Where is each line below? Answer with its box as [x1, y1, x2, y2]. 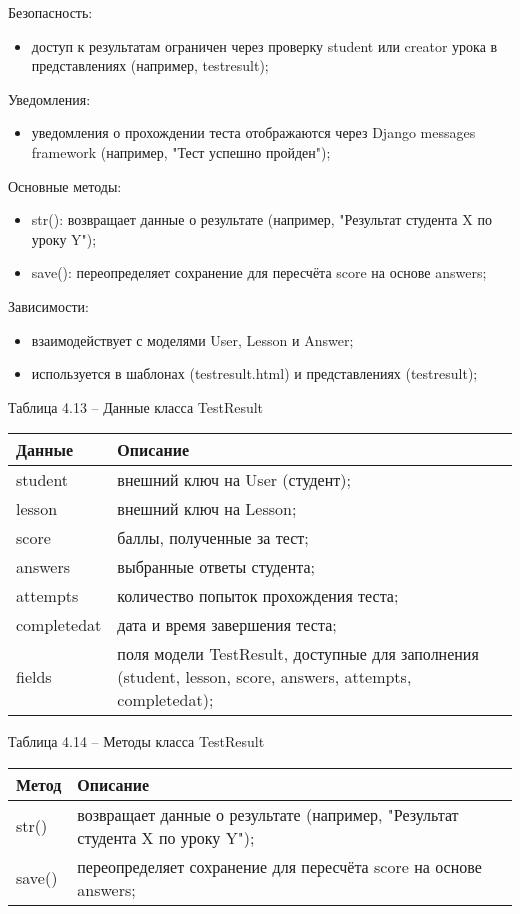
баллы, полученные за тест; [117, 526, 309, 550]
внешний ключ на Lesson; [117, 497, 297, 521]
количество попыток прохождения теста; [117, 584, 399, 608]
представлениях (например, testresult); [31, 55, 269, 76]
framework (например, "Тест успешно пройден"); [31, 141, 331, 162]
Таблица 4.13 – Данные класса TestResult [8, 396, 264, 417]
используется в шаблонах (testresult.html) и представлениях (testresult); [31, 363, 478, 384]
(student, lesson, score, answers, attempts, [117, 665, 412, 689]
